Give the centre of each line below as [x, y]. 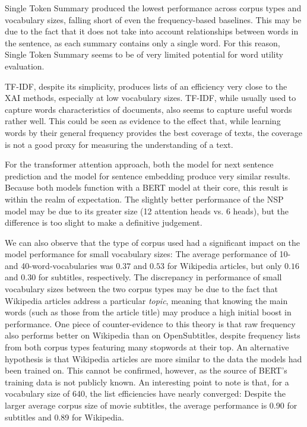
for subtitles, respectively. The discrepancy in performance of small [160, 277]
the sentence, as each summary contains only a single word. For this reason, [143, 42]
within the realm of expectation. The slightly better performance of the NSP [144, 199]
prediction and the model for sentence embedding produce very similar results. [148, 175]
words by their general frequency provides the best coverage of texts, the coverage [154, 132]
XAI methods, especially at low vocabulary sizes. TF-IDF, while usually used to [151, 98]
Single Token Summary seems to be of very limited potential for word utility [144, 54]
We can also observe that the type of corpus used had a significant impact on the [153, 242]
